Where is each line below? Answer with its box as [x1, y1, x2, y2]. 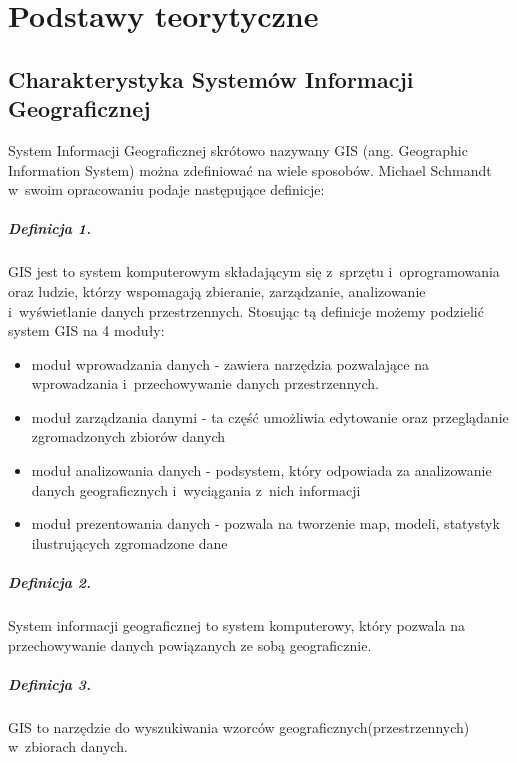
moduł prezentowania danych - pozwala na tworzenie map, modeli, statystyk [31, 513, 500, 534]
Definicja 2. [8, 572, 91, 593]
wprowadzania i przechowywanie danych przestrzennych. [31, 373, 379, 394]
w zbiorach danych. [8, 736, 128, 757]
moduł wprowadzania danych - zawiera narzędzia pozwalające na [31, 353, 429, 374]
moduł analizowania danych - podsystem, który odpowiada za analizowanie [31, 460, 492, 481]
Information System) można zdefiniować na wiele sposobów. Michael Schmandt [8, 159, 492, 180]
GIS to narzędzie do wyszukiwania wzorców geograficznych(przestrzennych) [8, 716, 470, 737]
